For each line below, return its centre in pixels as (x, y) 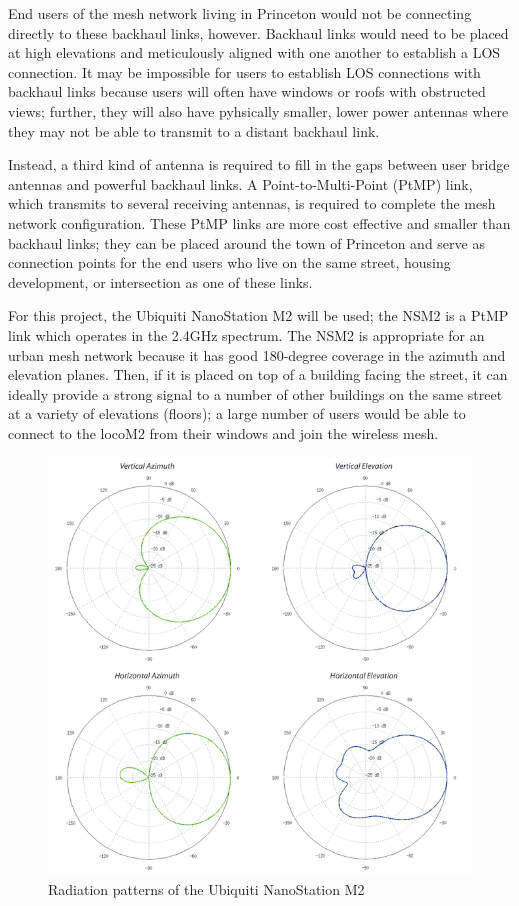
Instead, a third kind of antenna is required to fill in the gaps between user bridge (259, 164)
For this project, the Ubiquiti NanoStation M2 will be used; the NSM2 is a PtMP (258, 315)
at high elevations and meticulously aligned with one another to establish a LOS (254, 52)
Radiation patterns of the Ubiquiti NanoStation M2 (206, 888)
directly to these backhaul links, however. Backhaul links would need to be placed (258, 32)
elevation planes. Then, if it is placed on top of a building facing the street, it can (258, 374)
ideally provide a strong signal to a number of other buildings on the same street (255, 393)
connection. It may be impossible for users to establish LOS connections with (244, 71)
